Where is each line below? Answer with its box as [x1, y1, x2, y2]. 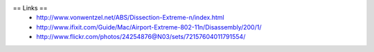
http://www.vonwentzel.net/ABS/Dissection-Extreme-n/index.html [36, 14, 224, 22]
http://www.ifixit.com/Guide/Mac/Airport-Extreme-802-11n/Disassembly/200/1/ [36, 23, 262, 31]
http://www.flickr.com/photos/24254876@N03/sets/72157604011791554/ [36, 33, 246, 41]
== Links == [12, 4, 48, 12]
